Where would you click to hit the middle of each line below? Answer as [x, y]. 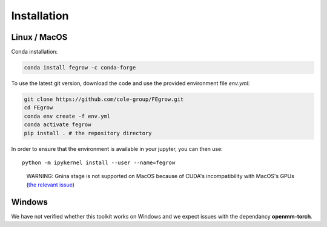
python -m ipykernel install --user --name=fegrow [99, 162]
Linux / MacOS [39, 37]
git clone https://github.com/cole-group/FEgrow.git [104, 99]
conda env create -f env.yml [67, 116]
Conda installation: [35, 52]
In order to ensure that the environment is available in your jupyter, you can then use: [117, 149]
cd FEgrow [38, 108]
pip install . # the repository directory [88, 133]
